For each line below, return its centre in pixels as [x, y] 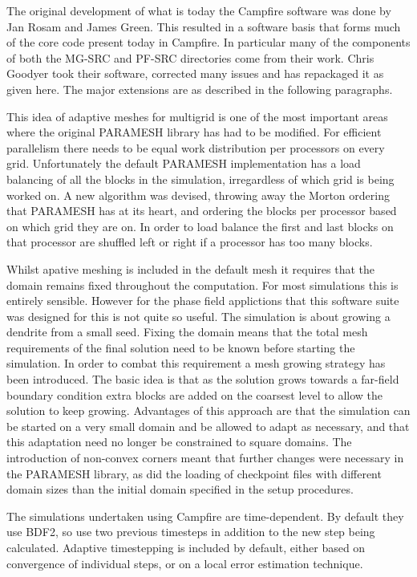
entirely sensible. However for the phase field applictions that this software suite [203, 301]
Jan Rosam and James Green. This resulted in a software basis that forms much [204, 26]
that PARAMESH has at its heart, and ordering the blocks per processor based [202, 211]
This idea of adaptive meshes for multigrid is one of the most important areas [197, 116]
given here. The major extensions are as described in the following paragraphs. [200, 89]
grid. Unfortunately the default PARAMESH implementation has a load [184, 163]
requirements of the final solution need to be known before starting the [181, 347]
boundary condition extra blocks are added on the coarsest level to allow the [194, 394]
